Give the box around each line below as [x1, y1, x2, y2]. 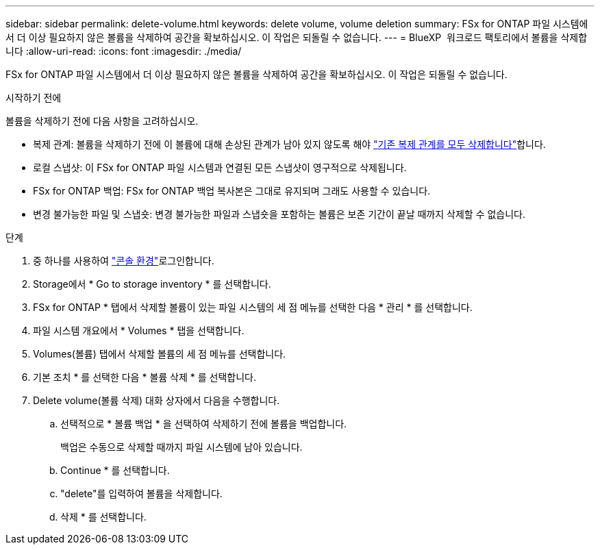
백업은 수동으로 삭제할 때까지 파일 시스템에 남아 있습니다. [60, 441, 303, 453]
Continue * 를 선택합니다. [60, 464, 170, 476]
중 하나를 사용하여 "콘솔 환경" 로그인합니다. [33, 255, 214, 266]
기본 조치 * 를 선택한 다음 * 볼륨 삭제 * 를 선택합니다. [33, 371, 256, 383]
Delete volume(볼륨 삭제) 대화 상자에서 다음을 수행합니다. [33, 395, 280, 406]
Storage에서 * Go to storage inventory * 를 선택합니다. [33, 278, 271, 290]
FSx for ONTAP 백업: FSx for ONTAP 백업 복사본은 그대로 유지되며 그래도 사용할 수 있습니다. [33, 185, 431, 197]
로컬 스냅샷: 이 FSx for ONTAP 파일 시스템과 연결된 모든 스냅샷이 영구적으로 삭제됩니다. [33, 162, 407, 173]
